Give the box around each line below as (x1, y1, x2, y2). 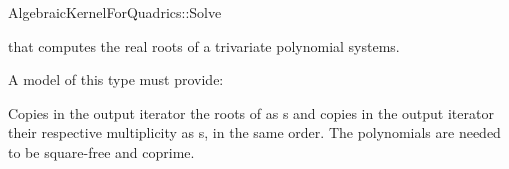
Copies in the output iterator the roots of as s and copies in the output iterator (8, 102, 494, 123)
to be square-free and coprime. (8, 141, 195, 162)
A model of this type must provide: (8, 69, 224, 90)
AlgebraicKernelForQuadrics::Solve (8, 2, 222, 22)
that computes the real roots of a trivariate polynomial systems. (8, 35, 400, 56)
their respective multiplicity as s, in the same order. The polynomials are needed (8, 122, 501, 143)
